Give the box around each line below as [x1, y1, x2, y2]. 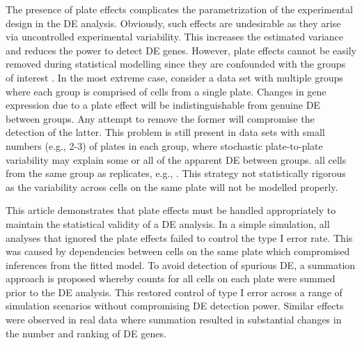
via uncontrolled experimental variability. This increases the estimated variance [6, 29, 344, 44]
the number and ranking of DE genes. [6, 325, 166, 340]
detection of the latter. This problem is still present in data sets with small [6, 125, 325, 139]
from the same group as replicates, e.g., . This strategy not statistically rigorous [6, 166, 346, 181]
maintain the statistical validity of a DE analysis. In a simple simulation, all [6, 216, 330, 231]
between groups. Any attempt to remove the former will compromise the [6, 111, 315, 125]
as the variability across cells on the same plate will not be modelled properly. [6, 179, 338, 194]
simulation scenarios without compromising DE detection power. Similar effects [6, 298, 344, 313]
